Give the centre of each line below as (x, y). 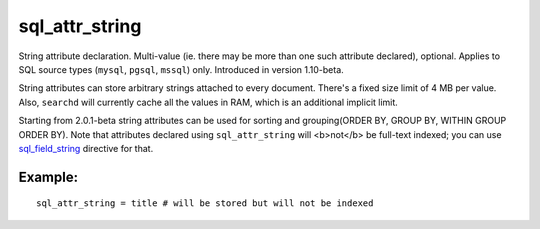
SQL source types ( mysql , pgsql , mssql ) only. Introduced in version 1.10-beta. (181, 69)
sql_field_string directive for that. (86, 148)
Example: (48, 176)
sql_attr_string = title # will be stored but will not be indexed (205, 203)
